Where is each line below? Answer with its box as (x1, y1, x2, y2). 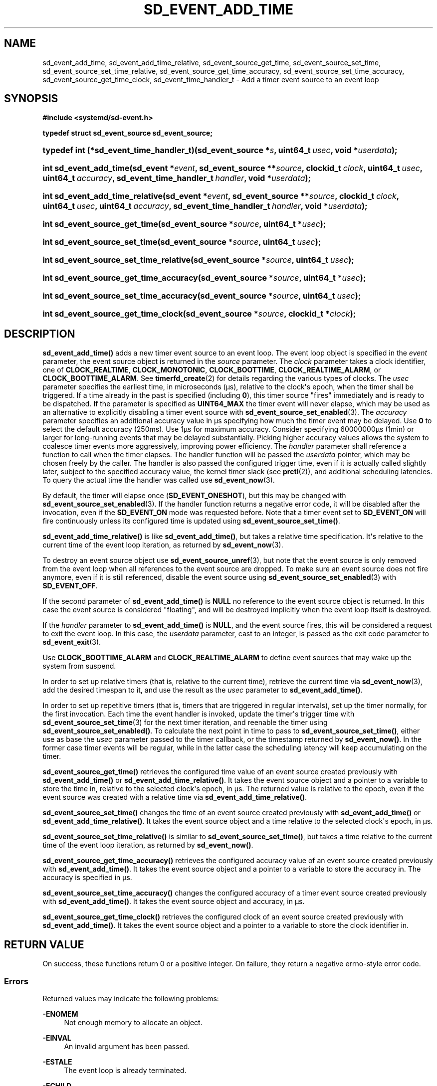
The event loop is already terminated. (64, 1066, 187, 1075)
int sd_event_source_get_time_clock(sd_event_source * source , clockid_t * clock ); (42, 309, 356, 319)
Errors (4, 976, 28, 986)
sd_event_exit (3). (42, 638, 101, 647)
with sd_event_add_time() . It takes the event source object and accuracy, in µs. (42, 897, 305, 906)
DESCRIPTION (4, 327, 75, 340)
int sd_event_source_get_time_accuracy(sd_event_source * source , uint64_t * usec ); (42, 273, 366, 283)
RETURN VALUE (4, 938, 84, 951)
